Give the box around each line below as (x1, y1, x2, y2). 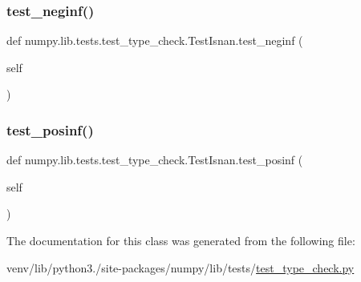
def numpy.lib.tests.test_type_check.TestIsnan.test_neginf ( (6, 32, 303, 49)
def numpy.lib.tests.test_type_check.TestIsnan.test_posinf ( (6, 151, 303, 168)
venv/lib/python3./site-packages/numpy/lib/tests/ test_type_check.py (6, 259, 355, 276)
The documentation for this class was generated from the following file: (6, 232, 355, 248)
